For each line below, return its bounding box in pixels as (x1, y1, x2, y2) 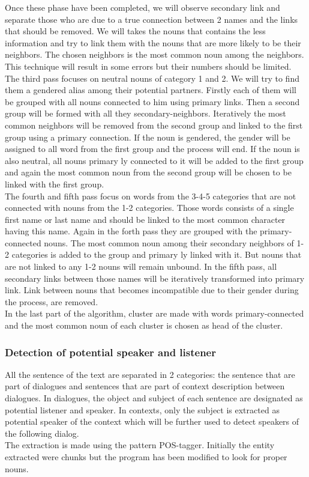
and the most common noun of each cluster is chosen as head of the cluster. (5, 319, 283, 332)
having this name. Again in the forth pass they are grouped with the (5, 225, 257, 237)
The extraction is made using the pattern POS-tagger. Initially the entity (5, 439, 275, 451)
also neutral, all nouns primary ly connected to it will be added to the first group (5, 154, 304, 166)
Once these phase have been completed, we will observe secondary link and (5, 1, 280, 13)
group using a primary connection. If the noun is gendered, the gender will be (5, 130, 290, 143)
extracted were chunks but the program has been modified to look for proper (5, 451, 287, 463)
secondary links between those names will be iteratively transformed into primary (5, 272, 305, 284)
